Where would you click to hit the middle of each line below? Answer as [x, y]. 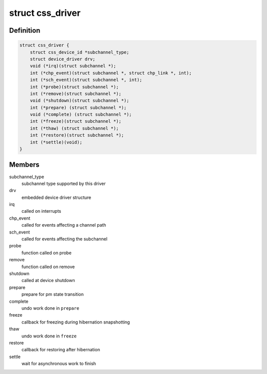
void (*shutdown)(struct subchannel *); [80, 101]
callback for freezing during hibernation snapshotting [76, 322]
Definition [25, 30]
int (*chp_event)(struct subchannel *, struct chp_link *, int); [111, 73]
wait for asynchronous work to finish [59, 364]
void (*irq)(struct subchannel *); [73, 66]
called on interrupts [41, 211]
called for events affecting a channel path [64, 225]
